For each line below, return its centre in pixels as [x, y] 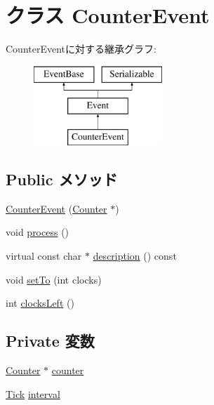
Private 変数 [50, 341]
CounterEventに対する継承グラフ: [81, 49]
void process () [38, 232]
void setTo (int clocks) [54, 279]
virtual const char [44, 256]
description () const [135, 256]
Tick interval [33, 393]
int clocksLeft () [40, 303]
